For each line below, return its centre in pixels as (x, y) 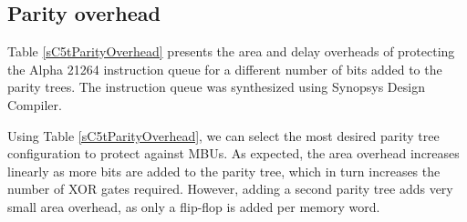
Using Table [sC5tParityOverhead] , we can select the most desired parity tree (223, 135)
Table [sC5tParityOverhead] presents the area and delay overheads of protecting (231, 51)
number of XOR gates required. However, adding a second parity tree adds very (230, 189)
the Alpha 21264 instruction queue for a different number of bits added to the (225, 69)
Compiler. (35, 104)
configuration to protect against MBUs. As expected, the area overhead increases (233, 153)
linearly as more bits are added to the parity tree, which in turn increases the (224, 171)
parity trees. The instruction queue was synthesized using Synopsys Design (216, 87)
